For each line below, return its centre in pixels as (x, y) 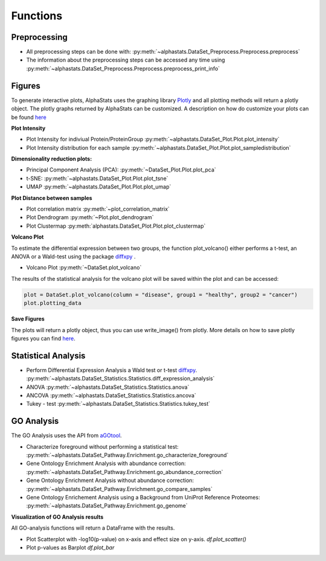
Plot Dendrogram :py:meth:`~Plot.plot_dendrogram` (90, 217)
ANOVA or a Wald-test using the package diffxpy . (73, 256)
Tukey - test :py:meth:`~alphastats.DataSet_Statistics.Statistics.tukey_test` (118, 404)
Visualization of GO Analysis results (57, 517)
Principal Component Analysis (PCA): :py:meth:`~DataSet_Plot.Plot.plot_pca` (121, 170)
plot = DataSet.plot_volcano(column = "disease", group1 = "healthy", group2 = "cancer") (161, 295)
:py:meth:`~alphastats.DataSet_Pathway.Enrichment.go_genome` (107, 506)
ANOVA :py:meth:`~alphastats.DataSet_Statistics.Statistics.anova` (108, 387)
